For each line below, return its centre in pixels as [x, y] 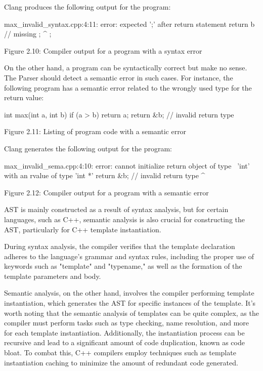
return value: [24, 97]
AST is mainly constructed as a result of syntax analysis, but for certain [116, 209]
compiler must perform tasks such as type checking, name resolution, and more [127, 323]
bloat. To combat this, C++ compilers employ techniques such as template [120, 353]
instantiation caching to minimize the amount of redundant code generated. [121, 362]
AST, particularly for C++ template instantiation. [83, 229]
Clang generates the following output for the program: [88, 148]
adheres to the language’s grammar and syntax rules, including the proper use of [129, 256]
